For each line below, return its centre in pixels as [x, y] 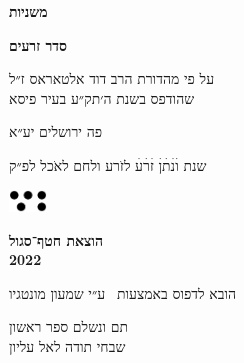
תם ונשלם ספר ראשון [69, 326]
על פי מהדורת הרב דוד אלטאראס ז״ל [112, 78]
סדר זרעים [38, 44]
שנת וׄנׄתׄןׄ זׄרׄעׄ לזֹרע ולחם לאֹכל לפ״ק [108, 164]
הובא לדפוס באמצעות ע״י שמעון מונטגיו [123, 292]
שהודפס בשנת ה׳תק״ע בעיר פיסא [102, 97]
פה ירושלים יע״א [56, 131]
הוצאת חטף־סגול [56, 239]
